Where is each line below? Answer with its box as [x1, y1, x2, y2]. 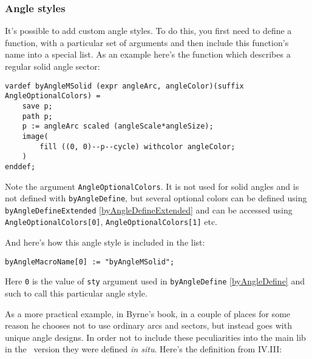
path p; [22, 112, 53, 121]
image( [22, 132, 49, 141]
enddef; [5, 162, 36, 171]
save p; [22, 101, 53, 110]
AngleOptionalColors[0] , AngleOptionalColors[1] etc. [5, 215, 217, 228]
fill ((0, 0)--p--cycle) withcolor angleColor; [39, 142, 236, 151]
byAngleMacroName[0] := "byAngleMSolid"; [5, 257, 175, 266]
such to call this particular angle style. [5, 287, 148, 300]
